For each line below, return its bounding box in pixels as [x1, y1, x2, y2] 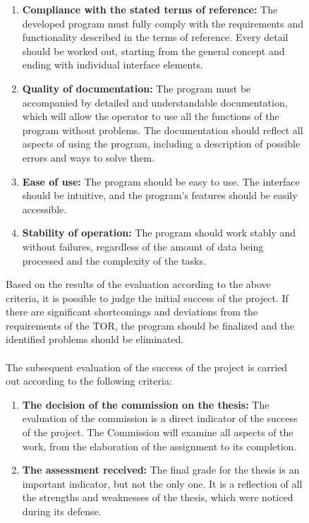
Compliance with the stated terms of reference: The [22, 2, 278, 16]
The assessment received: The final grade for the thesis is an [22, 462, 300, 477]
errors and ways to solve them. [22, 150, 155, 164]
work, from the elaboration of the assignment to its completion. [22, 438, 297, 453]
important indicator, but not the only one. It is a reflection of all [22, 476, 303, 491]
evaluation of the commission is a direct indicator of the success [22, 411, 298, 426]
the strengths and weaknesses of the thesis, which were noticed [22, 490, 293, 505]
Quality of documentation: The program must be [22, 80, 251, 95]
